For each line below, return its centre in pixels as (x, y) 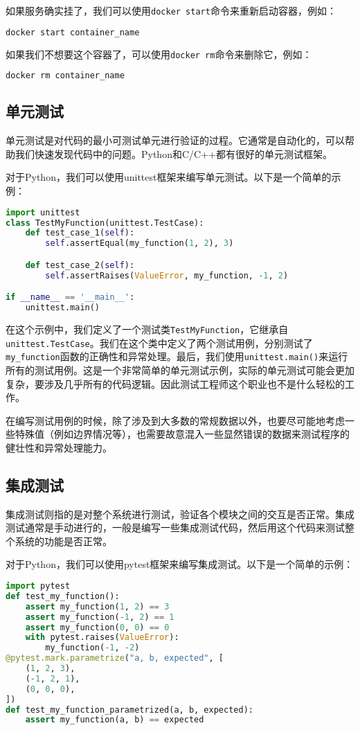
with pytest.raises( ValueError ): (102, 638)
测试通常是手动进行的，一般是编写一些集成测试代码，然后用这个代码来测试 (175, 527)
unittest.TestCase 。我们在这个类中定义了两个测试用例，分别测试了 (159, 342)
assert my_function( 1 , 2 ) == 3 (97, 606)
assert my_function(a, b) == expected (115, 720)
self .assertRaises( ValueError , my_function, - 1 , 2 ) (167, 275)
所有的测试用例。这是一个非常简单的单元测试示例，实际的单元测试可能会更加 (180, 370)
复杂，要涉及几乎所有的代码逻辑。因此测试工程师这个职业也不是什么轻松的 (175, 383)
